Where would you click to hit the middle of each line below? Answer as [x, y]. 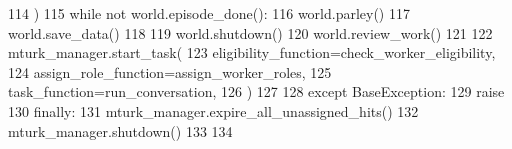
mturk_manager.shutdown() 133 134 [120, 130]
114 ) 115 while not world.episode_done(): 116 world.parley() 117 [209, 13]
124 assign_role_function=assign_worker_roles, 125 [170, 71]
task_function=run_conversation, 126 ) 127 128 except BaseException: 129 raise [256, 91]
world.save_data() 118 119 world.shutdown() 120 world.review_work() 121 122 [250, 32]
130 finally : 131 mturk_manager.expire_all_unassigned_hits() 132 [213, 110]
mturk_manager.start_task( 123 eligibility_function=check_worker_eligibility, [252, 52]
